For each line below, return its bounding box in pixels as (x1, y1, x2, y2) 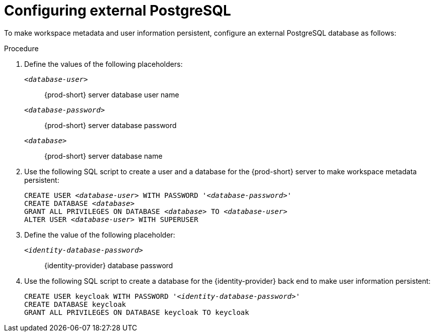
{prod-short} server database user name (44, 90, 179, 99)
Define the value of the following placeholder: (24, 230, 175, 239)
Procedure (4, 44, 39, 53)
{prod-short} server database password (44, 121, 177, 130)
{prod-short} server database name (44, 151, 163, 160)
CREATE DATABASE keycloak (24, 300, 126, 308)
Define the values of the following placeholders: (24, 59, 183, 68)
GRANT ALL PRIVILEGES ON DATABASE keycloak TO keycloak (24, 308, 249, 316)
